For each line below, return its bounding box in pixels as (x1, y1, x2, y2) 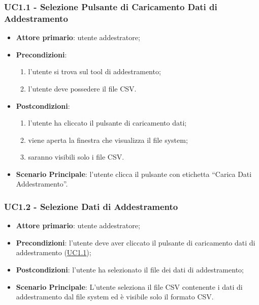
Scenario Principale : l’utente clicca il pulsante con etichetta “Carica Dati (16, 168, 252, 179)
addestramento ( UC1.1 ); (16, 247, 91, 258)
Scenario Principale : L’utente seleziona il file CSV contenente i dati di (16, 281, 243, 292)
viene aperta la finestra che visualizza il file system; (28, 134, 188, 145)
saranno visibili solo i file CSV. (28, 151, 124, 162)
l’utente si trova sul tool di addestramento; (28, 66, 161, 77)
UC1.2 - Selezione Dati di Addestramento (4, 200, 178, 212)
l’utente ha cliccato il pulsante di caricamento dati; (28, 117, 187, 128)
